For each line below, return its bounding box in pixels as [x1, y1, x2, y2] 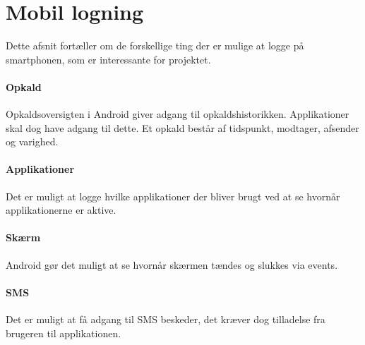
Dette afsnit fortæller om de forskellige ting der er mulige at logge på [6, 38, 304, 53]
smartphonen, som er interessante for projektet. [6, 52, 211, 66]
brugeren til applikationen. [6, 325, 121, 340]
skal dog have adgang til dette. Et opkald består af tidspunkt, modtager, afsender [6, 120, 359, 135]
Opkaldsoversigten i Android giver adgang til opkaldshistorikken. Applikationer [6, 107, 349, 121]
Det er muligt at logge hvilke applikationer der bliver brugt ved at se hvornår [6, 188, 340, 203]
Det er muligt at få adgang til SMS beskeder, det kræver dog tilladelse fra [6, 312, 325, 327]
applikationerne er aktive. [6, 202, 116, 217]
